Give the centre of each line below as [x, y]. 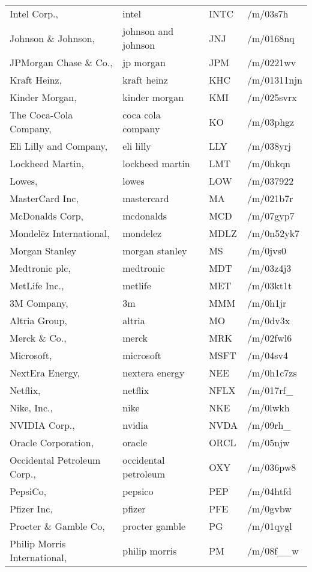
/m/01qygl [269, 526]
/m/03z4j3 [269, 268]
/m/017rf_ [270, 390]
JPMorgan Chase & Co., [61, 62]
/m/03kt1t [269, 285]
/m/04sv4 [268, 355]
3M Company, [39, 303]
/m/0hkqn [268, 163]
